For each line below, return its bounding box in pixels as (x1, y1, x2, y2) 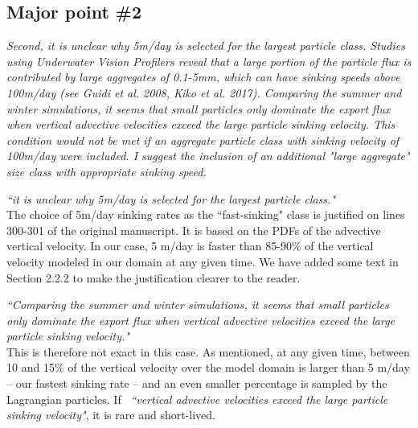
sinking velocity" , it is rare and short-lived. (6, 406, 215, 423)
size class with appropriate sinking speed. (6, 163, 207, 179)
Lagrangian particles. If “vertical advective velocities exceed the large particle (6, 390, 388, 407)
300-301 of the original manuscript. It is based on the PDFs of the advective (6, 221, 381, 238)
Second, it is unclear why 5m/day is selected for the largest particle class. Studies (6, 37, 405, 54)
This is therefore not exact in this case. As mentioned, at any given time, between (6, 343, 410, 360)
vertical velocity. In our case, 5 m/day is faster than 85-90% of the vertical (6, 237, 374, 254)
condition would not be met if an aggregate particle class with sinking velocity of (6, 131, 400, 148)
